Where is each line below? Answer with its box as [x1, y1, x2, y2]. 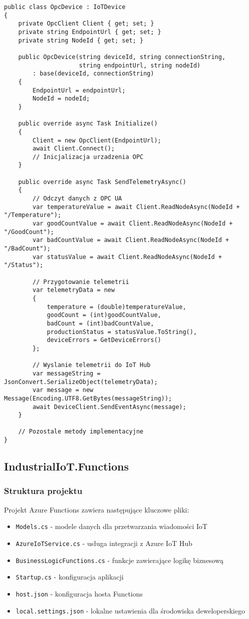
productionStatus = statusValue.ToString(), [46, 328, 197, 335]
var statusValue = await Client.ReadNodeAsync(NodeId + [32, 253, 222, 260]
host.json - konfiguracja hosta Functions [15, 588, 143, 598]
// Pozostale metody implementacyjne [18, 428, 144, 435]
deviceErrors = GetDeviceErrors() [46, 336, 161, 344]
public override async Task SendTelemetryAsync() [18, 178, 187, 185]
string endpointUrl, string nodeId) [79, 61, 201, 69]
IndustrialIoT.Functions [4, 458, 129, 474]
